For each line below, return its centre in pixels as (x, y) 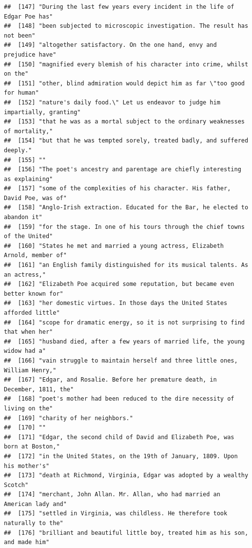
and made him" (27, 542)
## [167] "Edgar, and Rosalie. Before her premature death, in (110, 380)
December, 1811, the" (39, 389)
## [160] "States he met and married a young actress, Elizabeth (114, 246)
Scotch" (16, 485)
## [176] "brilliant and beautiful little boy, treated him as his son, (126, 533)
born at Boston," (32, 447)
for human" (21, 93)
